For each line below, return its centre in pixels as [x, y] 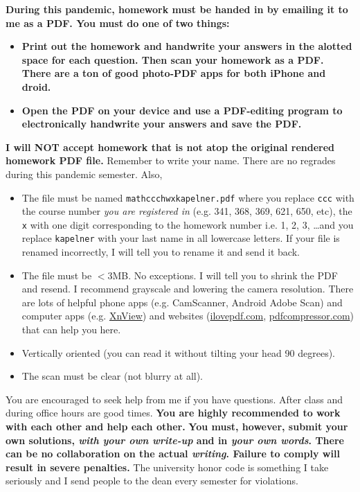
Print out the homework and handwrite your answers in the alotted [187, 46]
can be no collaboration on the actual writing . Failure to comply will [173, 454]
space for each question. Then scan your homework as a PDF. [173, 59]
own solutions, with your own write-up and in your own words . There [175, 440]
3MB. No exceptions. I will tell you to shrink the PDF [223, 275]
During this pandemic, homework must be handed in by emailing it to [177, 9]
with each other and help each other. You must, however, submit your [177, 427]
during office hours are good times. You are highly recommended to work [173, 413]
